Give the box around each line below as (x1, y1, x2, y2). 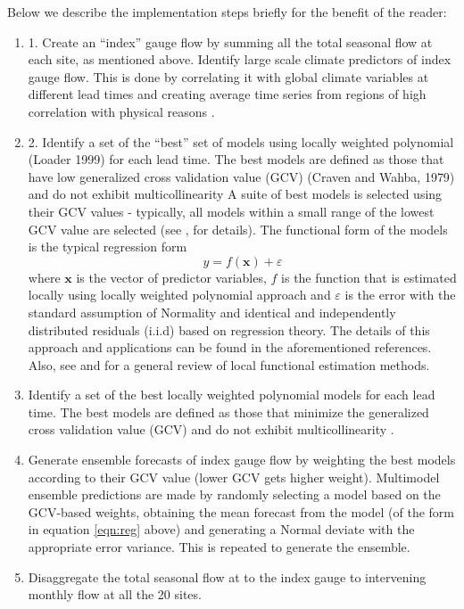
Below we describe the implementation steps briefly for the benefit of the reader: (7, 3, 447, 21)
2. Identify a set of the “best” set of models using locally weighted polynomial (28, 132, 454, 151)
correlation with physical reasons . (28, 102, 215, 120)
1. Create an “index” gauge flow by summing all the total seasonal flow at (28, 32, 433, 51)
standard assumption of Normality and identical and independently (28, 302, 396, 321)
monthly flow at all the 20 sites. (28, 585, 202, 604)
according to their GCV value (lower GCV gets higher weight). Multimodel (28, 467, 440, 486)
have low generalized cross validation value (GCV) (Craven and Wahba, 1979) (28, 167, 455, 185)
